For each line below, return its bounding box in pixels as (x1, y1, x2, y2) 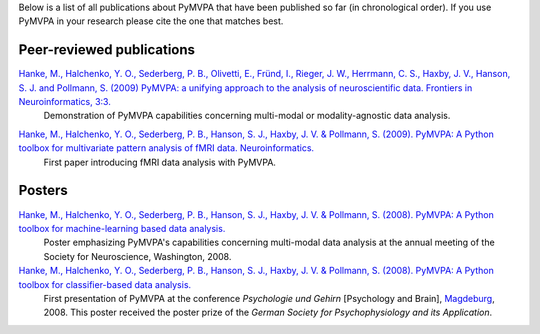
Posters (18, 182, 69, 199)
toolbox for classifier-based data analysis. (18, 278, 192, 290)
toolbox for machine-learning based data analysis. (18, 222, 226, 234)
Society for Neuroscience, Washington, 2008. (43, 250, 232, 262)
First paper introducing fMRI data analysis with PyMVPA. (43, 156, 277, 168)
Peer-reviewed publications (18, 41, 195, 59)
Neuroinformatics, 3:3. (18, 96, 112, 108)
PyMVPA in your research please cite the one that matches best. (18, 15, 284, 27)
